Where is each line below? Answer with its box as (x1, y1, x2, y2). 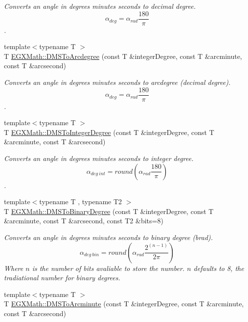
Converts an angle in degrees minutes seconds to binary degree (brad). (4, 232, 213, 242)
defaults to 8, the (193, 263, 244, 273)
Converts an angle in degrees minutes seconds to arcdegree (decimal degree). (4, 77, 231, 87)
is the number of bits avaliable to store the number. (32, 263, 185, 273)
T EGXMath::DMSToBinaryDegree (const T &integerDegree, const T (4, 206, 214, 216)
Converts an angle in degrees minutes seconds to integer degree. (4, 153, 194, 163)
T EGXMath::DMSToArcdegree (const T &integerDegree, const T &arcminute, (4, 51, 242, 61)
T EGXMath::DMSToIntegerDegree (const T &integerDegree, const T (4, 127, 214, 137)
